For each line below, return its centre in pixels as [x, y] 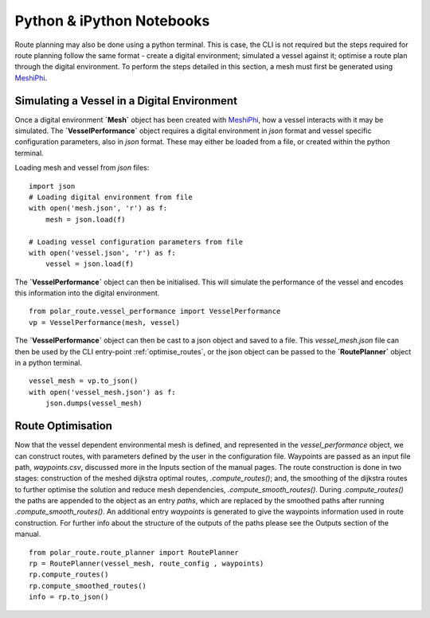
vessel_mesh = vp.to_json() [84, 381]
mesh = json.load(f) [85, 219]
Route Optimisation [64, 426]
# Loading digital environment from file [111, 197]
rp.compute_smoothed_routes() [88, 586]
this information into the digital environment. [87, 293]
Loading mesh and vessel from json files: [82, 168]
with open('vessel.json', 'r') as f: [103, 252]
